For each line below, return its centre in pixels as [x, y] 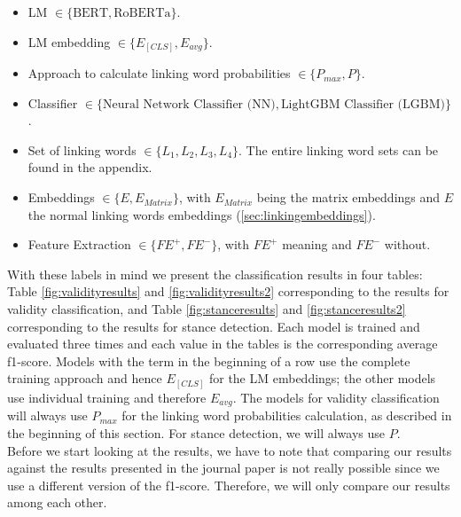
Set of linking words [82, 149]
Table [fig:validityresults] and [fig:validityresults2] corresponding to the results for [228, 291]
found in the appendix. [90, 167]
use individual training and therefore [107, 397]
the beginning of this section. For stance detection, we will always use [196, 432]
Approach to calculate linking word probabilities [159, 73]
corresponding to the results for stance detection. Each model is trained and [214, 326]
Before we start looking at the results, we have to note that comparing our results [230, 450]
